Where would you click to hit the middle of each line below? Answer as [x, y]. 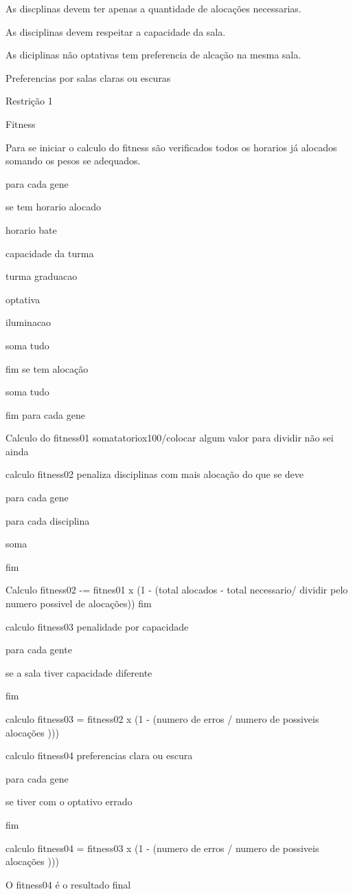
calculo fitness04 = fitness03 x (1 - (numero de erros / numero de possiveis [162, 848]
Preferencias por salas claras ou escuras [88, 77]
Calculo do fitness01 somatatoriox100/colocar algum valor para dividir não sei [170, 438]
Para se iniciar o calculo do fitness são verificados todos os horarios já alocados [171, 147]
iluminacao [29, 322]
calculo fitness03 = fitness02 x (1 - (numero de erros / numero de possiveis [162, 719]
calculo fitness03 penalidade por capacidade [97, 626]
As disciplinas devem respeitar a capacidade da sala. [116, 31]
